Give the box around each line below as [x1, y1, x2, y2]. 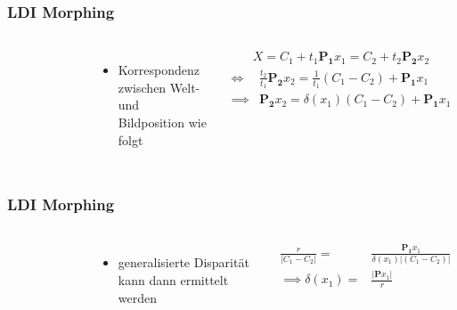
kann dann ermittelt [118, 271, 229, 289]
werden [118, 288, 158, 306]
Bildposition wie [118, 113, 207, 131]
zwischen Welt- [118, 77, 200, 96]
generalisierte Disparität [118, 253, 249, 272]
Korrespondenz [118, 61, 200, 79]
